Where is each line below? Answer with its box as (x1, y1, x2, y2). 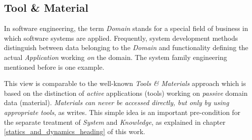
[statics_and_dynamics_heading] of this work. (4, 126, 145, 137)
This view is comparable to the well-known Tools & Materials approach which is (4, 78, 246, 88)
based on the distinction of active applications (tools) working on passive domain (4, 87, 248, 98)
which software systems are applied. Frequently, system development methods (4, 32, 238, 43)
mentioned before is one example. (4, 61, 104, 72)
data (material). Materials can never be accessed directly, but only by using (4, 97, 229, 108)
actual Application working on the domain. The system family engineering (4, 52, 227, 62)
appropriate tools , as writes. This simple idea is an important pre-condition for (4, 107, 241, 117)
